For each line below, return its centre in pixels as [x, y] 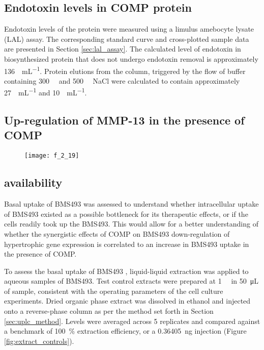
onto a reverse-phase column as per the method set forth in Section [109, 311]
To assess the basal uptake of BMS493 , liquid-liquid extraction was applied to [126, 271]
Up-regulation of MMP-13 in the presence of [124, 120]
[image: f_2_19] [52, 156]
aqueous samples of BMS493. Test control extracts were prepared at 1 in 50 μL [131, 281]
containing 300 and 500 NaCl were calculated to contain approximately [122, 80]
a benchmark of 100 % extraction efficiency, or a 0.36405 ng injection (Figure [125, 331]
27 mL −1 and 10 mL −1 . [46, 92]
